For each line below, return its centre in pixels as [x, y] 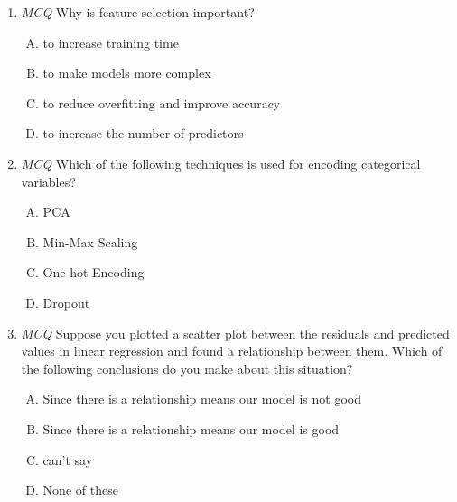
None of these [80, 490]
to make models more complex [127, 73]
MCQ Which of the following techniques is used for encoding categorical [221, 163]
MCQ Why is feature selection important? [138, 12]
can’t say [68, 459]
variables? [48, 181]
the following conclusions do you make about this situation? [187, 368]
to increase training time [111, 42]
